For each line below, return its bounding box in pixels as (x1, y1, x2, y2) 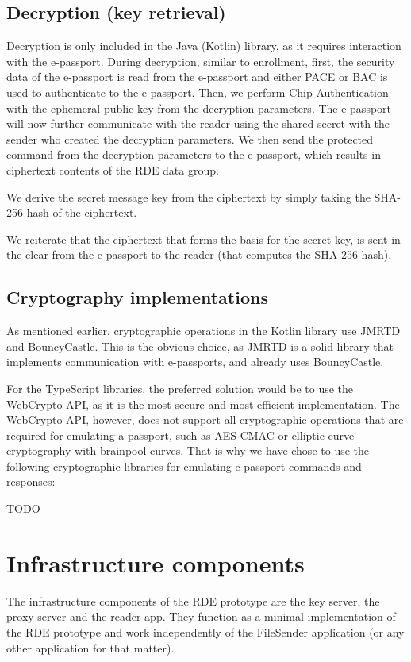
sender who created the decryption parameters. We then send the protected (6, 130, 374, 147)
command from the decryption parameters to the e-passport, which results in (6, 146, 381, 163)
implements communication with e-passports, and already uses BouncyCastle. (6, 353, 384, 370)
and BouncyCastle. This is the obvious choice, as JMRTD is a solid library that (6, 337, 394, 354)
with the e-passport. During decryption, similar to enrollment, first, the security (6, 52, 395, 69)
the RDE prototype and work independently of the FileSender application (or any (6, 623, 405, 640)
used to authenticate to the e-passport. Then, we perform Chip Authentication (6, 83, 389, 100)
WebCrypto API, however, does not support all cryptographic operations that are (6, 411, 404, 428)
